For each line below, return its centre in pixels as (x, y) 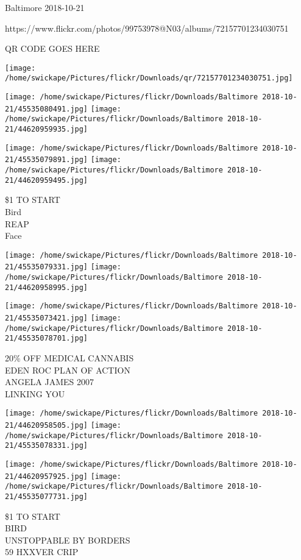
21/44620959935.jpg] (47, 129)
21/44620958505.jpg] (47, 425)
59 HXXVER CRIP (42, 552)
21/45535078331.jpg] (47, 446)
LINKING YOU (35, 393)
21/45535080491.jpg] (47, 109)
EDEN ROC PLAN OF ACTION (68, 370)
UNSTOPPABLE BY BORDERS (68, 540)
